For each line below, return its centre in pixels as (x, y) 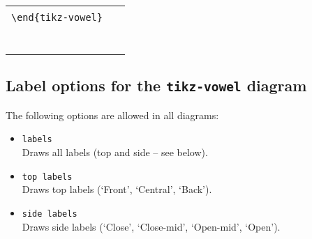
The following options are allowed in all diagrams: (112, 115)
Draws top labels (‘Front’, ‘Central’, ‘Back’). (117, 189)
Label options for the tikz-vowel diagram (156, 85)
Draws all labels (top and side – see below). (115, 152)
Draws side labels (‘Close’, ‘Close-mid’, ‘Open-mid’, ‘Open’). (151, 226)
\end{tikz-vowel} (57, 17)
